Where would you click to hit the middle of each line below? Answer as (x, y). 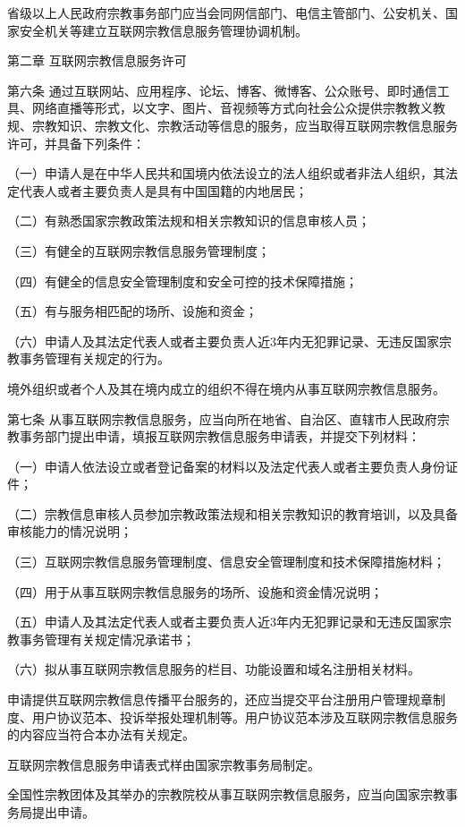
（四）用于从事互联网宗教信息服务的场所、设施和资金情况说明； (195, 591)
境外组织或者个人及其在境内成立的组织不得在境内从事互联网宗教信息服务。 (226, 388)
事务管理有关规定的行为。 (94, 358)
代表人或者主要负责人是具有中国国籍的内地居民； (163, 190)
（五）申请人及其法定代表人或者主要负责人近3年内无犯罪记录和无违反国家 (223, 622)
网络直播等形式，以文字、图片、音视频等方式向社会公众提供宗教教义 (232, 108)
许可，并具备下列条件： (76, 143)
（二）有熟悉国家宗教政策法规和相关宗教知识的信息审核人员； (189, 221)
